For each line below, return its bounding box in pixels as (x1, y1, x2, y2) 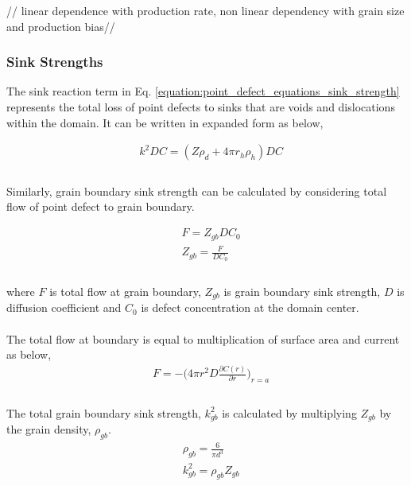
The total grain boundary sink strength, (6, 404, 201, 421)
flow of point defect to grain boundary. (6, 198, 195, 215)
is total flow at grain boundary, (49, 282, 201, 299)
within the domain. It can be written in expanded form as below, (6, 114, 324, 130)
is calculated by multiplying (222, 404, 357, 421)
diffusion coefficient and (6, 299, 122, 316)
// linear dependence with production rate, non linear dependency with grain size (6, 2, 405, 18)
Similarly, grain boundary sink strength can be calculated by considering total (6, 182, 387, 199)
